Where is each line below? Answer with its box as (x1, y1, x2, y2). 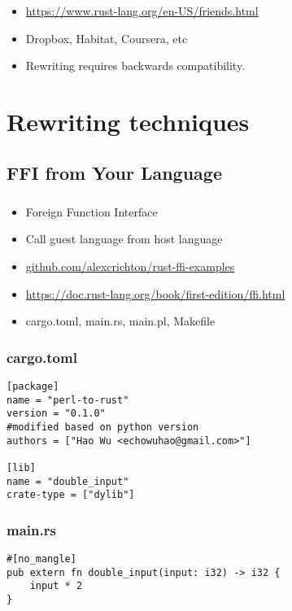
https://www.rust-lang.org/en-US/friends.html (25, 2, 259, 19)
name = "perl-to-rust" (7, 394, 129, 406)
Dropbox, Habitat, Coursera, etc (25, 29, 188, 46)
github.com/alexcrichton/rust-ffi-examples (25, 257, 235, 274)
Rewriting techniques (7, 104, 250, 137)
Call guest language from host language (25, 230, 223, 247)
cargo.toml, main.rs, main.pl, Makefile (25, 312, 216, 330)
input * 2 (29, 580, 83, 592)
